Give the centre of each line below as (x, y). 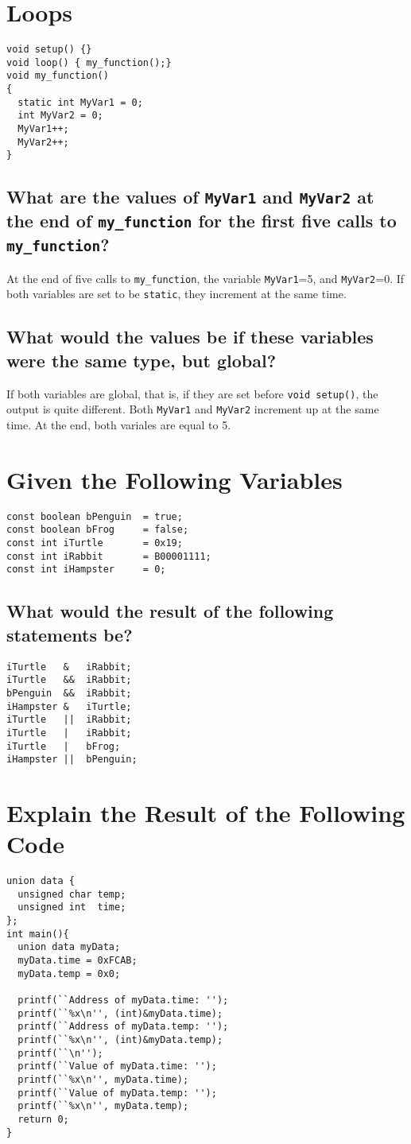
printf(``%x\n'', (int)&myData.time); (120, 1013)
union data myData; (69, 947)
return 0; (43, 1119)
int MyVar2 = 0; (60, 116)
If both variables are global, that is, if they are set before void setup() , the (192, 393)
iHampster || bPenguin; (72, 760)
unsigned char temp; (72, 894)
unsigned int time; (72, 907)
